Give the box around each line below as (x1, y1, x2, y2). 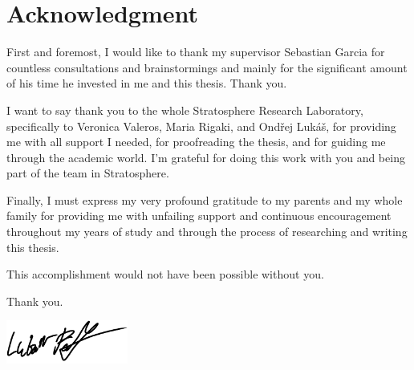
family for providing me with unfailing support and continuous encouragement (6, 207, 392, 224)
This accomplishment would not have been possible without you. (6, 266, 324, 283)
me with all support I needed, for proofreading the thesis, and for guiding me (6, 133, 386, 150)
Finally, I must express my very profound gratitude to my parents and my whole (6, 191, 403, 208)
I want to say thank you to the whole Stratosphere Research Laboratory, (6, 101, 363, 118)
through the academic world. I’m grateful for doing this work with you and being (6, 148, 405, 165)
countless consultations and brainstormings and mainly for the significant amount (6, 59, 408, 75)
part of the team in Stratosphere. (6, 165, 169, 181)
